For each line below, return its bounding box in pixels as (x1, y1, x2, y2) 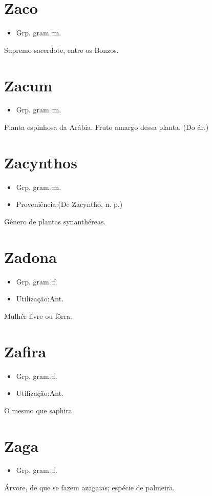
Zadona (4, 246, 57, 267)
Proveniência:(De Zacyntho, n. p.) (16, 199, 123, 209)
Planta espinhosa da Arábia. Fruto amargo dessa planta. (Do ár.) (4, 122, 209, 132)
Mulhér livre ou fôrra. (4, 310, 72, 321)
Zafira (4, 340, 47, 361)
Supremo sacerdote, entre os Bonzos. (4, 44, 119, 55)
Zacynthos (4, 151, 77, 173)
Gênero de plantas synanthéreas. (4, 216, 106, 226)
